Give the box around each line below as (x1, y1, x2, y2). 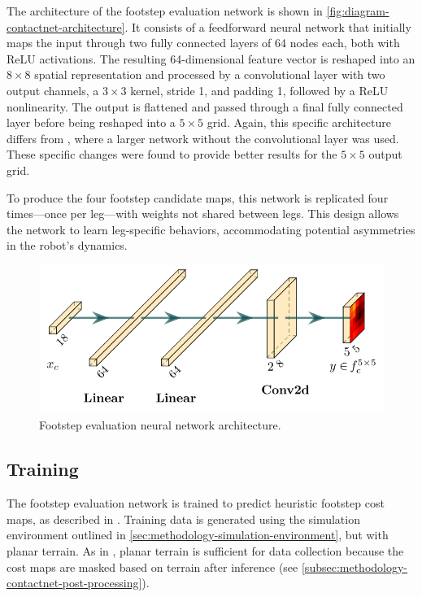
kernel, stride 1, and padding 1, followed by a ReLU (130, 81, 389, 98)
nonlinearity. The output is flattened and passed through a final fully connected (7, 98, 403, 115)
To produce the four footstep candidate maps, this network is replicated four (7, 189, 389, 206)
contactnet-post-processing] (7, 574, 142, 591)
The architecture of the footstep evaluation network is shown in (7, 2, 323, 19)
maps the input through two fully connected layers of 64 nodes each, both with (7, 34, 400, 51)
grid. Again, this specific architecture (207, 114, 391, 131)
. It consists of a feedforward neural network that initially (124, 18, 411, 35)
